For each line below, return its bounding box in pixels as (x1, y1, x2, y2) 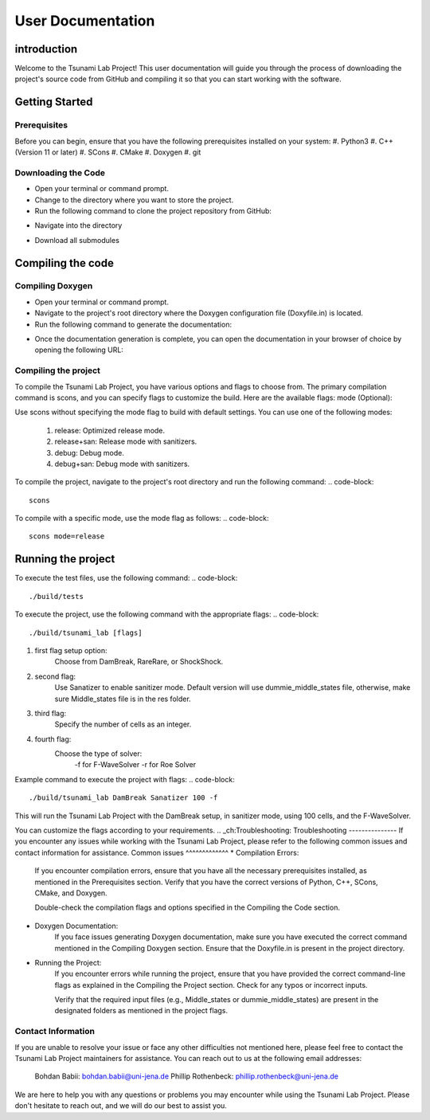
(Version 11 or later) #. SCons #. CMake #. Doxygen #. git (14, 147, 201, 157)
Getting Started (14, 96, 93, 109)
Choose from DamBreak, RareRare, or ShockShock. (54, 657, 224, 667)
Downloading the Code (14, 167, 106, 178)
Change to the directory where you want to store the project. (34, 195, 234, 205)
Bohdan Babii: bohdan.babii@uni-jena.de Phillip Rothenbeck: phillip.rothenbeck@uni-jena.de (34, 1071, 338, 1081)
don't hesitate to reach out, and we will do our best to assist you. (14, 1101, 227, 1110)
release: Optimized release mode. (54, 425, 166, 435)
